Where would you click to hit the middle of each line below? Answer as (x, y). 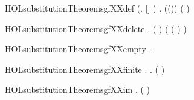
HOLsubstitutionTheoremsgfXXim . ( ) (78, 89)
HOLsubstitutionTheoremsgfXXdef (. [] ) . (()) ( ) (97, 8)
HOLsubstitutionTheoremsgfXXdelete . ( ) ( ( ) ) (96, 28)
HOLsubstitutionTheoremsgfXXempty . (78, 49)
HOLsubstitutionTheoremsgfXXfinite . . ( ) (85, 69)
